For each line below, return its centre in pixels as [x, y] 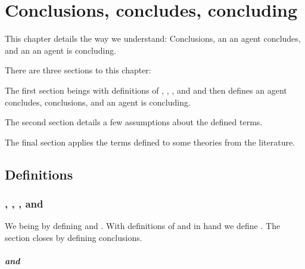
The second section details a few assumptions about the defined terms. [134, 122]
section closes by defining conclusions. [74, 237]
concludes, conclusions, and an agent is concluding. [98, 102]
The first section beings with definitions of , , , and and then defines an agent [146, 90]
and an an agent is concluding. [61, 50]
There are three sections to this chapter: [78, 70]
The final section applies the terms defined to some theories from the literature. [150, 142]
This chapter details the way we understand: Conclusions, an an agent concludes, [153, 38]
